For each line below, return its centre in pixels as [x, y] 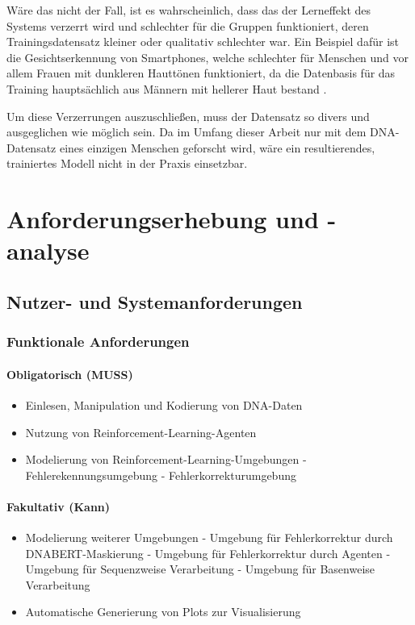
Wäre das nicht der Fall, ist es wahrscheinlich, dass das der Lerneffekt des [189, 10]
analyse [48, 250]
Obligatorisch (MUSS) [70, 374]
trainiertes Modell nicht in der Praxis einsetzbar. [127, 163]
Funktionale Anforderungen [98, 342]
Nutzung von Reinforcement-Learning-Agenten [141, 432]
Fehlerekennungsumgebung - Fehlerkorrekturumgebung [161, 475]
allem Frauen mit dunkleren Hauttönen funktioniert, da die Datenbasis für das [201, 73]
